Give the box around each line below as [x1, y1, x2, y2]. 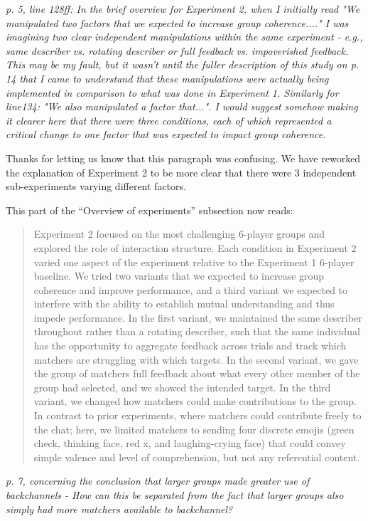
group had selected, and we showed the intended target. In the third [33, 379, 331, 394]
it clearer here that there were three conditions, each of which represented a [6, 112, 332, 127]
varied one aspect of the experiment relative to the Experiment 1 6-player [33, 254, 355, 269]
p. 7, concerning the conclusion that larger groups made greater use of [6, 473, 310, 488]
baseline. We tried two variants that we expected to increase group [33, 268, 325, 283]
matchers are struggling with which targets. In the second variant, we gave [33, 352, 359, 367]
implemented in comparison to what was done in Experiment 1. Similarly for [6, 85, 339, 100]
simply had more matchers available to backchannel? [6, 501, 233, 516]
